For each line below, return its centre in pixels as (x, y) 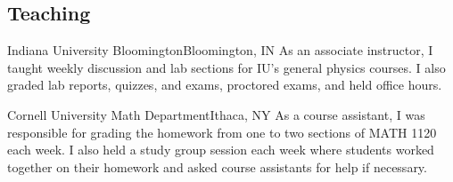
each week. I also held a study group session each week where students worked (221, 150)
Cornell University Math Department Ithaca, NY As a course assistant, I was (216, 114)
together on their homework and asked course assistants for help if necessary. (217, 166)
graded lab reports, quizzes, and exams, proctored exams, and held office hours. (225, 85)
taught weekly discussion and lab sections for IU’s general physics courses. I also (226, 67)
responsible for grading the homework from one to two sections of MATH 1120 (222, 132)
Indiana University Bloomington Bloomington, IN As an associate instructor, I (220, 50)
